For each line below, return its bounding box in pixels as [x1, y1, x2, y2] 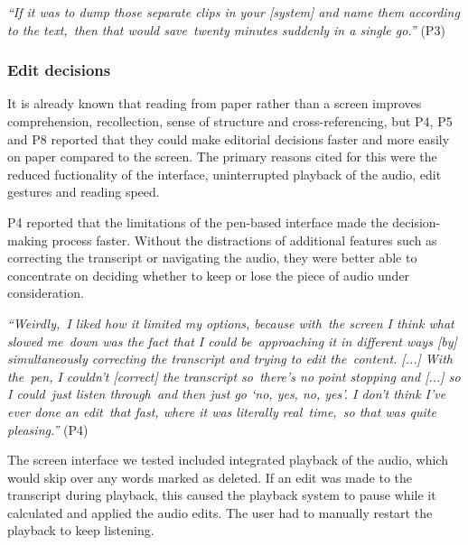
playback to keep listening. [7, 521, 154, 540]
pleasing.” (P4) [7, 420, 89, 439]
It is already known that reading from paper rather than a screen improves [7, 94, 422, 113]
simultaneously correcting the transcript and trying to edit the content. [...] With [7, 349, 453, 368]
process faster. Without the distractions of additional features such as [51, 230, 437, 249]
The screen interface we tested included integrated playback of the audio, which [7, 450, 448, 469]
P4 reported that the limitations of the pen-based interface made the [7, 212, 388, 231]
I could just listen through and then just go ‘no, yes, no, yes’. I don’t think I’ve [7, 384, 446, 403]
